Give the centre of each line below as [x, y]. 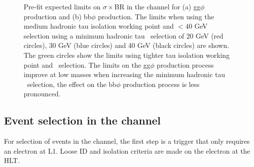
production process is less [161, 84]
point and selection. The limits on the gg [87, 64]
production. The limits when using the [156, 16]
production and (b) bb [58, 16]
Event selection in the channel [82, 120]
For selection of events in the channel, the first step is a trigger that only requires [127, 141]
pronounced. [42, 94]
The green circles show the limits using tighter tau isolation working [127, 55]
